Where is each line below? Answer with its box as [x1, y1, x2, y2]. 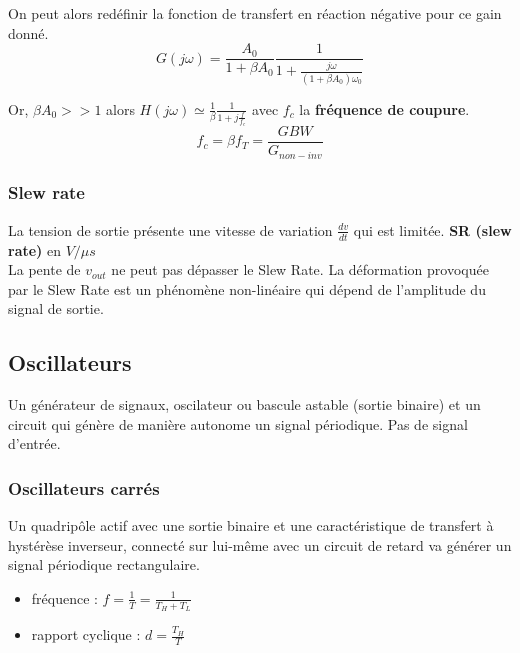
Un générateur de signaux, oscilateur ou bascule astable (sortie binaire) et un [8, 394, 481, 415]
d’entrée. [8, 433, 61, 454]
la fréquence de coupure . [299, 98, 470, 119]
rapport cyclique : [31, 624, 141, 645]
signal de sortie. [8, 298, 104, 319]
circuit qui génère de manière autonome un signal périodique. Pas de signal [8, 413, 468, 434]
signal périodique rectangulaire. [8, 554, 200, 575]
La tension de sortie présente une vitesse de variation [8, 219, 333, 240]
